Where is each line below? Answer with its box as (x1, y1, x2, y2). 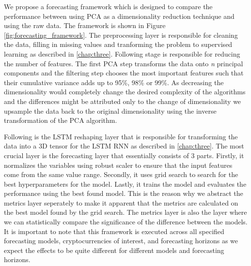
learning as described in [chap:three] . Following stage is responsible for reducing (4, 48, 240, 59)
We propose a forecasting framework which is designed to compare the (4, 1, 213, 11)
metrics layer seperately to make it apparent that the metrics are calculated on (4, 197, 238, 207)
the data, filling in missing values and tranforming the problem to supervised (4, 39, 233, 49)
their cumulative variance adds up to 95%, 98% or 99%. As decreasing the (4, 77, 224, 87)
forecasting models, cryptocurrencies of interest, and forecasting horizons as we (4, 236, 238, 246)
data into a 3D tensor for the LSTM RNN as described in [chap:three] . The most (4, 141, 244, 151)
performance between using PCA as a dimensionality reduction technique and (4, 11, 235, 21)
